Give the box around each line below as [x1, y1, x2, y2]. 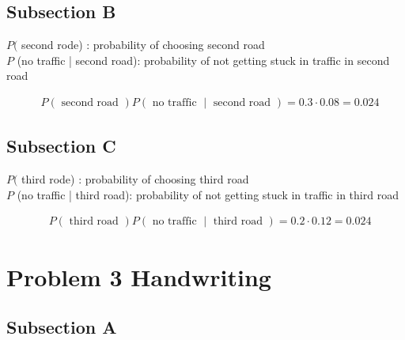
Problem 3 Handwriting [6, 260, 271, 293]
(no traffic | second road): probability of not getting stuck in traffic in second [17, 51, 390, 68]
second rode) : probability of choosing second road [21, 36, 265, 53]
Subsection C [6, 134, 116, 158]
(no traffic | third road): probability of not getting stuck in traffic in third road [17, 186, 399, 202]
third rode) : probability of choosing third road [21, 171, 249, 187]
